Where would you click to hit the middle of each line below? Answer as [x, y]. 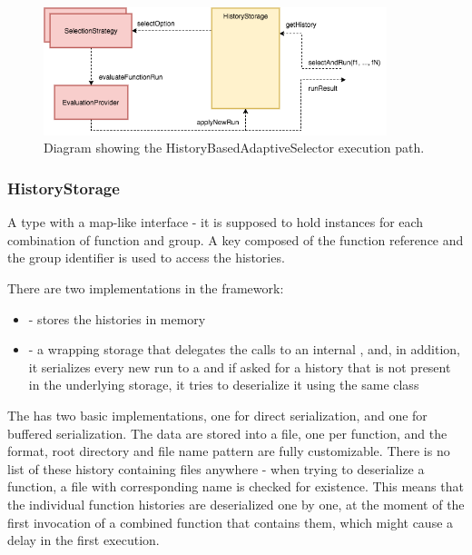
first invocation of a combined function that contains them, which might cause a [231, 522]
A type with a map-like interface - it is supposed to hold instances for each [216, 222]
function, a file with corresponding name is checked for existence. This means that [236, 486]
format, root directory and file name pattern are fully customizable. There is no [229, 451]
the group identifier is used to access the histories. [146, 258]
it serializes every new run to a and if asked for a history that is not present [240, 367]
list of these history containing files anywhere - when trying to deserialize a [216, 468]
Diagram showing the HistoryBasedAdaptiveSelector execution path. [234, 148]
